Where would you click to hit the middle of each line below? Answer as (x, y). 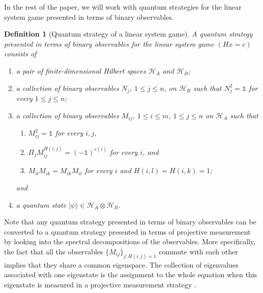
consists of (20, 54)
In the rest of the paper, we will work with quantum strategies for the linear (123, 7)
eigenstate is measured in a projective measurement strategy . (100, 284)
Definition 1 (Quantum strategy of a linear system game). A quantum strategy (128, 34)
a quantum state (41, 204)
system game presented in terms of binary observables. (89, 17)
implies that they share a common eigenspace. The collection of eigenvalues (121, 264)
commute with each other (198, 251)
